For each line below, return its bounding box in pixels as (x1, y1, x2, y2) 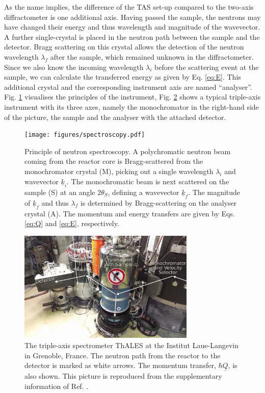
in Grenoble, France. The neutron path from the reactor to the (24, 350, 221, 360)
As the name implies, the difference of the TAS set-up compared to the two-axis (4, 2, 254, 12)
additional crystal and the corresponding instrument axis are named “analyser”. (4, 81, 252, 92)
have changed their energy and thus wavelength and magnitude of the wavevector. (4, 21, 260, 32)
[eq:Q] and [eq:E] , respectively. (24, 218, 119, 229)
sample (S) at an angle (24, 186, 95, 197)
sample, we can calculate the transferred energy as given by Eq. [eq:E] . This (4, 71, 241, 82)
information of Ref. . (24, 381, 89, 391)
